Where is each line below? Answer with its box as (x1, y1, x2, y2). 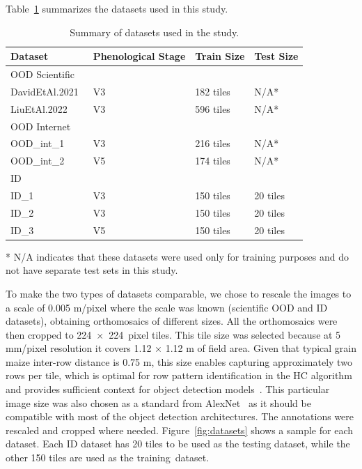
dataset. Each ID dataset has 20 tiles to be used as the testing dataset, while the (6, 436, 350, 451)
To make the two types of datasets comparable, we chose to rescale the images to (6, 286, 352, 300)
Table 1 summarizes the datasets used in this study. (6, 1, 228, 15)
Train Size (195, 49, 245, 63)
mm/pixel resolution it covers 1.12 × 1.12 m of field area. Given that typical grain (6, 341, 357, 355)
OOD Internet (10, 118, 71, 133)
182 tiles (195, 84, 230, 98)
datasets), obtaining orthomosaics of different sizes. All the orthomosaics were (6, 314, 338, 328)
